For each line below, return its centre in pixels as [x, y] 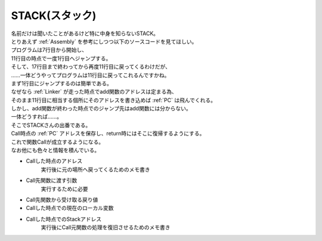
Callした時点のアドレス [54, 161]
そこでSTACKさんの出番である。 [51, 125]
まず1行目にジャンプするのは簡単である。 [62, 83]
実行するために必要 [64, 189]
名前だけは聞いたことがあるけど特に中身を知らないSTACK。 [85, 33]
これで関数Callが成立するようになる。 [58, 142]
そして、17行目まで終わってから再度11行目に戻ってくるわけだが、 [91, 67]
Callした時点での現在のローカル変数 [70, 208]
